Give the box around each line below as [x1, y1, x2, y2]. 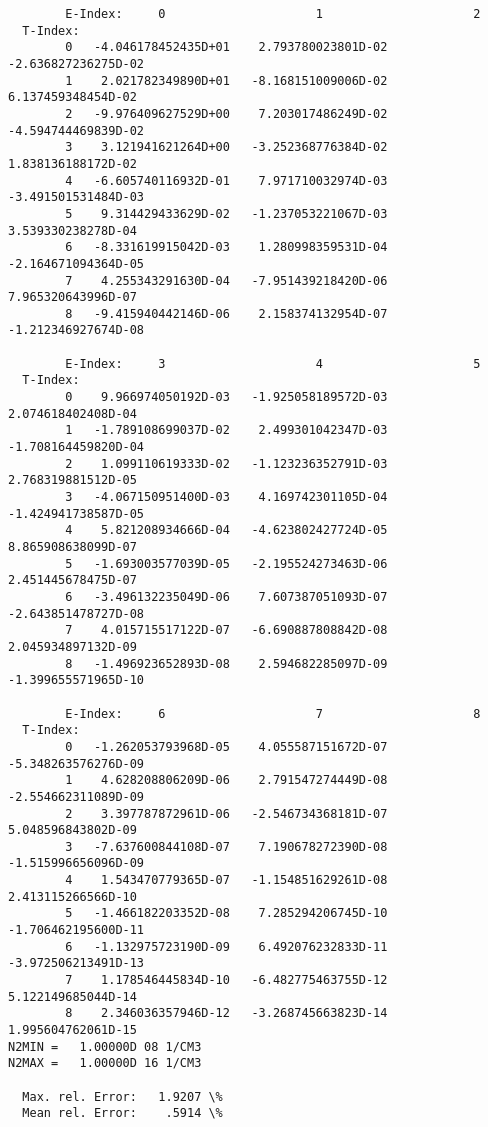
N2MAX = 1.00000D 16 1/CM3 [8, 1056, 202, 1071]
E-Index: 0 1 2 [65, 7, 481, 21]
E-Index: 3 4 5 [65, 356, 481, 371]
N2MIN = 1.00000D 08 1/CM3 [8, 1039, 202, 1054]
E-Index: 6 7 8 [65, 706, 481, 721]
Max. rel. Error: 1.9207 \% [22, 1089, 223, 1104]
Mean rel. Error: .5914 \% [22, 1106, 223, 1121]
